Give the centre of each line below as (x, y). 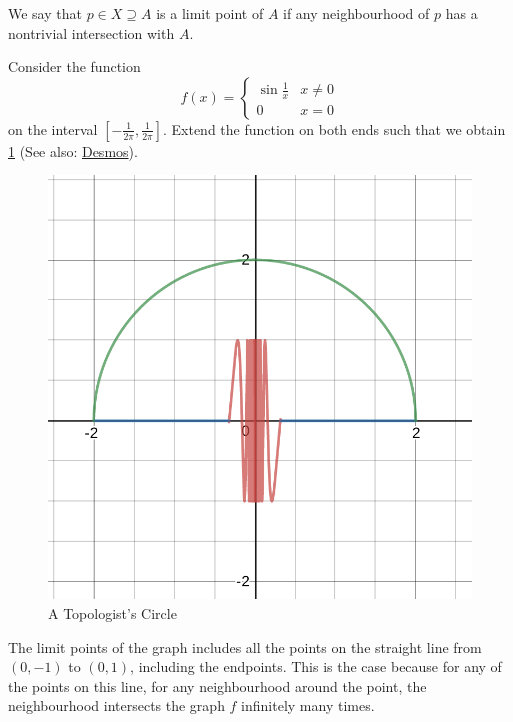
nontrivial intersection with (91, 32)
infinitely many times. (308, 705)
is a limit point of (210, 13)
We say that (45, 13)
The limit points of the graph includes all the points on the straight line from (245, 646)
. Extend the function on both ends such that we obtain (334, 128)
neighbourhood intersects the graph (116, 705)
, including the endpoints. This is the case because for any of (316, 666)
